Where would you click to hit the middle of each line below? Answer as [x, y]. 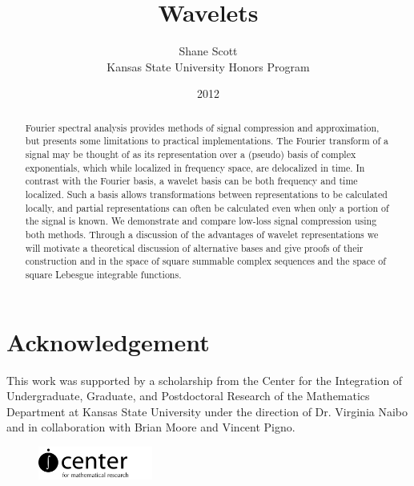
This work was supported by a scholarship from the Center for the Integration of [205, 380]
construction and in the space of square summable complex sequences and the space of [205, 261]
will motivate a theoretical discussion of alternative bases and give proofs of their [194, 247]
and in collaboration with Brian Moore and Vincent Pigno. [151, 427]
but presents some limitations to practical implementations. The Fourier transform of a [207, 141]
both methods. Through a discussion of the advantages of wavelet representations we [202, 234]
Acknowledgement [108, 341]
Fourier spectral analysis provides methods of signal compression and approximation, [202, 127]
